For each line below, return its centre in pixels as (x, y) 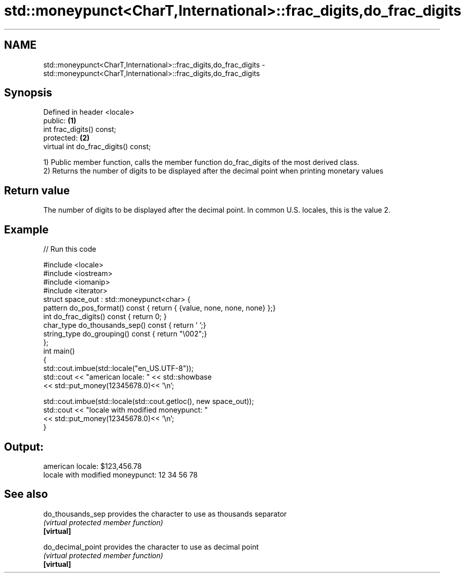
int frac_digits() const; (80, 129)
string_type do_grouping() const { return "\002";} (125, 334)
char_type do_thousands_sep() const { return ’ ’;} (125, 325)
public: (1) (60, 121)
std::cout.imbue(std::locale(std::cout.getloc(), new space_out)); (149, 401)
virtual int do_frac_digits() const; (97, 147)
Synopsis (28, 93)
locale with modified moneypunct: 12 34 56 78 (120, 474)
